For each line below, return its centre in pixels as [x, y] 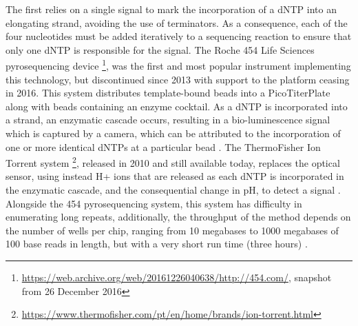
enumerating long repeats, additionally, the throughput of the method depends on [178, 217]
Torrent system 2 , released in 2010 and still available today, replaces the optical [173, 162]
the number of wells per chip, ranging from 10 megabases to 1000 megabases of [172, 230]
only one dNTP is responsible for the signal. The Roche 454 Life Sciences [160, 49]
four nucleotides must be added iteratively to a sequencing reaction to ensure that [179, 36]
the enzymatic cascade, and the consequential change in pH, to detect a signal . [173, 190]
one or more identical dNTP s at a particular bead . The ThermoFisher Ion [163, 146]
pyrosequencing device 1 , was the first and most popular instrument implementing [178, 65]
